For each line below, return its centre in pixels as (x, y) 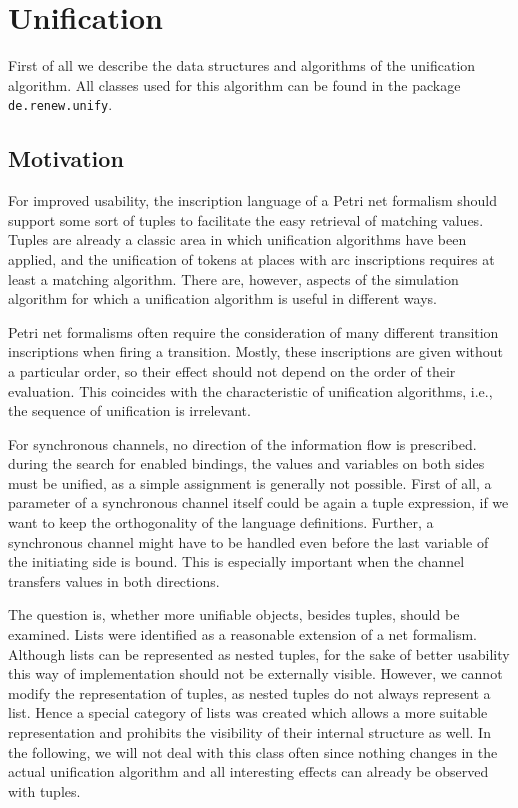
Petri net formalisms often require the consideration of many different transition (253, 331)
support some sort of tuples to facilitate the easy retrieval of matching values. (246, 219)
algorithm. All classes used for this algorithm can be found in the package (234, 84)
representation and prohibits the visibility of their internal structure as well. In (249, 732)
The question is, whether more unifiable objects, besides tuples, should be (234, 614)
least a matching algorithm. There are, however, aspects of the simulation (233, 278)
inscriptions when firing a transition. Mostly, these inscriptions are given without (256, 351)
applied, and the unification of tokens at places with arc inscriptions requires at (251, 258)
